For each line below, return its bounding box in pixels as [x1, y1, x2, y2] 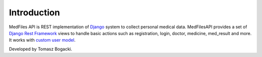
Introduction [9, 7, 60, 18]
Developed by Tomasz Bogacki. [9, 46, 72, 52]
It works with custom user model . [9, 37, 76, 43]
